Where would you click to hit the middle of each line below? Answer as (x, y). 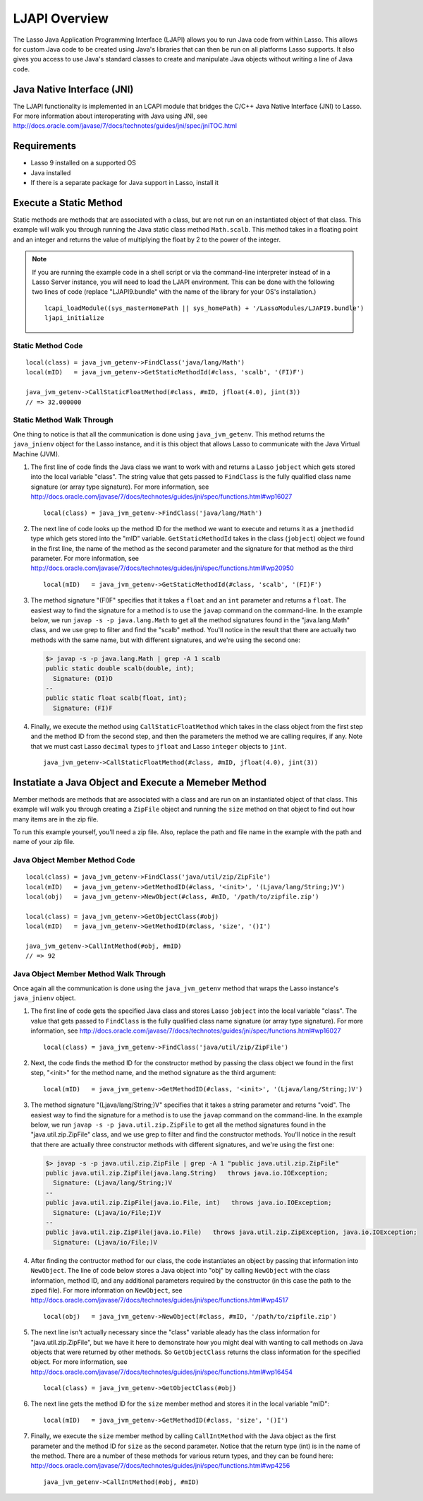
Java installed (51, 172)
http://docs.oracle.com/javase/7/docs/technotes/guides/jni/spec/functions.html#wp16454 (161, 1372)
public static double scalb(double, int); (120, 669)
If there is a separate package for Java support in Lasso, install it (124, 183)
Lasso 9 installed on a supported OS (84, 163)
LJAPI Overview (61, 18)
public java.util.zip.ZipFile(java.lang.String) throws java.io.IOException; (187, 1173)
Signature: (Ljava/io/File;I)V (107, 1212)
